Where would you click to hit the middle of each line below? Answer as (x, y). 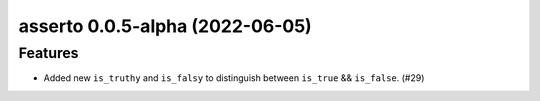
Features (48, 53)
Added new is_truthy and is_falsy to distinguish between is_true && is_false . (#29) (234, 78)
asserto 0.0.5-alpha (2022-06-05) (165, 26)
